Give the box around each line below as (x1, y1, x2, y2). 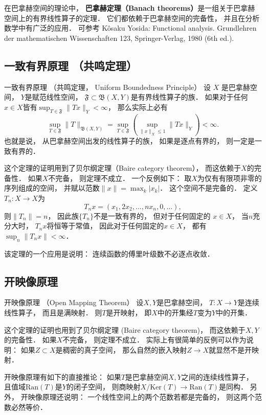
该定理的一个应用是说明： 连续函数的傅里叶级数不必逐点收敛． (4, 248, 214, 259)
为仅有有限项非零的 (197, 172, 262, 183)
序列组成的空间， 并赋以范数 (4, 182, 100, 193)
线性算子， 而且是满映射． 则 (4, 307, 102, 317)
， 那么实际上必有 (107, 101, 168, 112)
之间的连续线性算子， (181, 371, 253, 382)
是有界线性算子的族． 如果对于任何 (130, 91, 248, 102)
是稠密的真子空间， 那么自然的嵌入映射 (55, 344, 187, 355)
